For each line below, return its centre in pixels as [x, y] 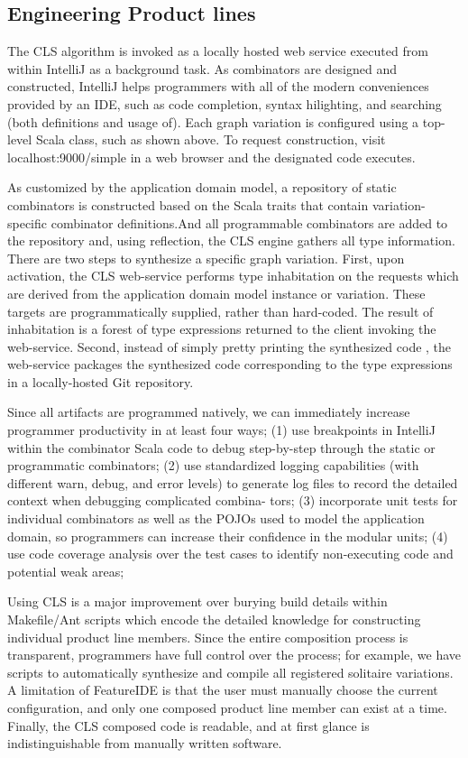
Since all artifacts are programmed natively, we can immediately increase [209, 412]
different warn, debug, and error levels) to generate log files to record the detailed [233, 482]
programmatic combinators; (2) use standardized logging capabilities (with [213, 465]
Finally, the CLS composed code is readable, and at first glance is [188, 725]
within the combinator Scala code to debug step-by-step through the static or [221, 447]
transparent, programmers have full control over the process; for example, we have [234, 655]
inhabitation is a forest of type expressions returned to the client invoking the [222, 329]
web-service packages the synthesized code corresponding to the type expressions [230, 364]
